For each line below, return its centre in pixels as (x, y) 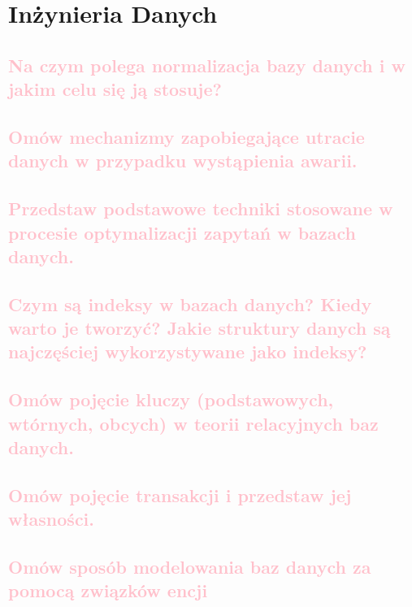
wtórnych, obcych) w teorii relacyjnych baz (193, 423)
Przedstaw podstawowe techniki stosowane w (201, 208)
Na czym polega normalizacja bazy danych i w (207, 65)
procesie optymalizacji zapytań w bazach (182, 232)
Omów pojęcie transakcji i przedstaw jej (180, 494)
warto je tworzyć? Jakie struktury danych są (199, 328)
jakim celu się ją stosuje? (115, 89)
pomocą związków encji (108, 590)
